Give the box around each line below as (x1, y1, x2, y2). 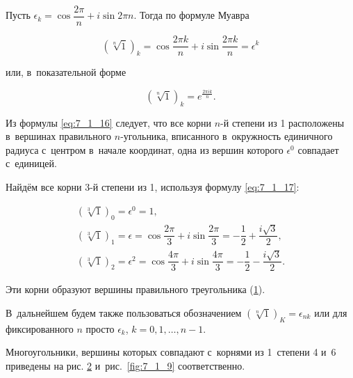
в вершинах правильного (6, 129, 112, 143)
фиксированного (6, 321, 74, 336)
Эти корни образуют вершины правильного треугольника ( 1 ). (6, 282, 265, 297)
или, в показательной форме (6, 65, 126, 79)
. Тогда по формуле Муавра (133, 8, 249, 22)
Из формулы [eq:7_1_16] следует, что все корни (6, 115, 211, 129)
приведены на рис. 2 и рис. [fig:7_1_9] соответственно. (6, 358, 245, 372)
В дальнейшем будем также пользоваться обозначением (6, 305, 242, 320)
